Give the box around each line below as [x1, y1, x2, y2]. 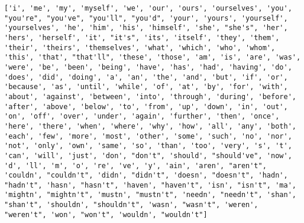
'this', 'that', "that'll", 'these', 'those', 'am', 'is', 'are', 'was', [4, 53, 301, 62]
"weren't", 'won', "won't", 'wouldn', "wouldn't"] [4, 210, 208, 219]
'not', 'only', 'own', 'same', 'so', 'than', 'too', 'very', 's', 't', [4, 142, 292, 150]
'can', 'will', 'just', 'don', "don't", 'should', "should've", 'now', [4, 151, 292, 160]
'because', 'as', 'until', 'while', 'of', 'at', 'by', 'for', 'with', [4, 83, 288, 91]
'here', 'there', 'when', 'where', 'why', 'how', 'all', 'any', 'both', [4, 122, 296, 130]
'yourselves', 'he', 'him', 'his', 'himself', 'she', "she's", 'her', [4, 24, 288, 32]
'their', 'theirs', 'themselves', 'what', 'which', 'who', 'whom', [4, 43, 276, 52]
